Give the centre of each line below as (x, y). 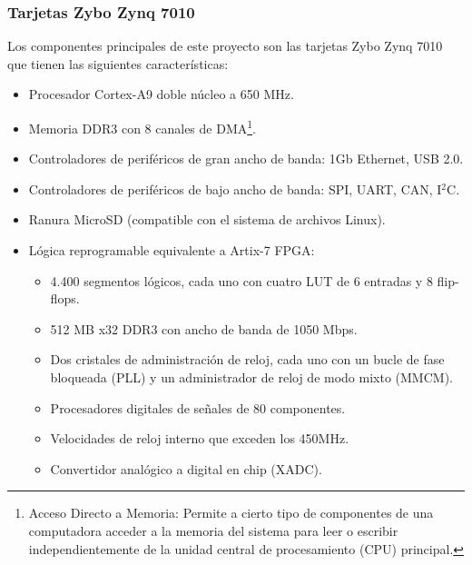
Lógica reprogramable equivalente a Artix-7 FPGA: (172, 250)
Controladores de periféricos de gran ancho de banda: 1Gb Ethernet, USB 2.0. (246, 159)
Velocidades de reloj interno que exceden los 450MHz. (200, 438)
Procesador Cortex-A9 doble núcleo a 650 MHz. (161, 94)
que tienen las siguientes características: (118, 63)
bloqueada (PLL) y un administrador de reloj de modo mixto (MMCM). (251, 377)
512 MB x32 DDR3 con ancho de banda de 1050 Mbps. (204, 328)
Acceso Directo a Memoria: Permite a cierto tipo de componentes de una (231, 513)
